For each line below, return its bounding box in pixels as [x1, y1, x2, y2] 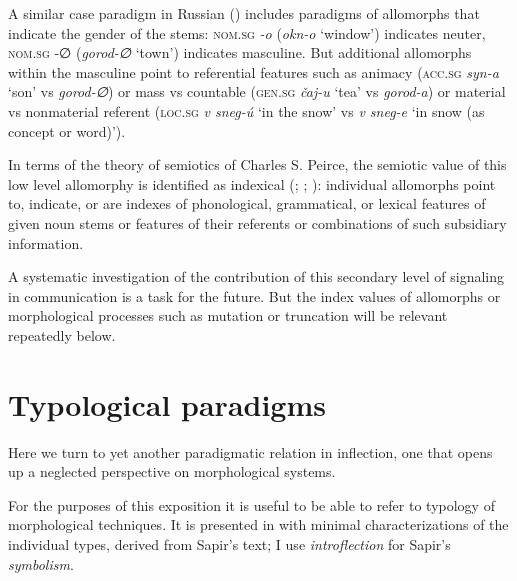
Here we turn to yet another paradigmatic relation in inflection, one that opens [8, 441, 493, 462]
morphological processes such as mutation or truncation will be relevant [8, 305, 448, 326]
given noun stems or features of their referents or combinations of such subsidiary [8, 212, 507, 233]
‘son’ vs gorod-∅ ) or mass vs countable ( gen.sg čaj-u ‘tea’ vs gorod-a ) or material [8, 81, 506, 102]
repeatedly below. [8, 324, 116, 345]
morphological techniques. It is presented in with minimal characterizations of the [8, 514, 509, 535]
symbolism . [8, 553, 74, 574]
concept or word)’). [8, 120, 126, 141]
